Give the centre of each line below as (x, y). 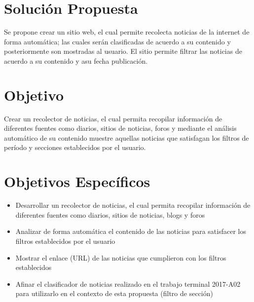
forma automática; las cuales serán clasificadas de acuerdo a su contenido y (117, 41)
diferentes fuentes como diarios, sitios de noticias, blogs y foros (110, 214)
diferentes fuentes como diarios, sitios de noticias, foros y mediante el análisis (120, 128)
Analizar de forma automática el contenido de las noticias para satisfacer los (131, 231)
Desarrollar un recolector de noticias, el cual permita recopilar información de (133, 205)
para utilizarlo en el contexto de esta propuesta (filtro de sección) (114, 293)
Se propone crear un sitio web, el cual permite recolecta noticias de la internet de (127, 32)
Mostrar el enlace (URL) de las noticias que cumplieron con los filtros (121, 257)
